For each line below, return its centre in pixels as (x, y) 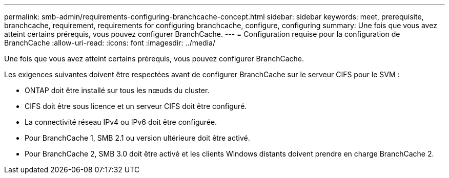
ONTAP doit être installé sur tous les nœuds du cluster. (117, 90)
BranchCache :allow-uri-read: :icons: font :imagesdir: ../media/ (110, 43)
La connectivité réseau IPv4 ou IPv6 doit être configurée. (121, 122)
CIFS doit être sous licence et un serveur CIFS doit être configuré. (136, 106)
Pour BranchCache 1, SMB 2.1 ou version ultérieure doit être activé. (137, 138)
